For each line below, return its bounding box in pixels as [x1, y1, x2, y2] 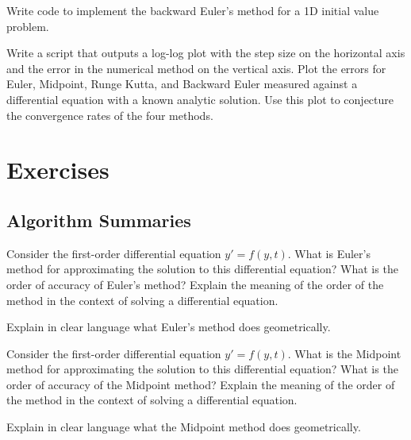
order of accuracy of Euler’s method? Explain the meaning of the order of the [6, 276, 384, 292]
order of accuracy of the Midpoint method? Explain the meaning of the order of [6, 376, 395, 392]
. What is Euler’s [287, 245, 371, 261]
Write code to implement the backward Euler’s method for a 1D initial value [6, 2, 379, 18]
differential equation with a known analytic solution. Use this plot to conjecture [6, 91, 394, 107]
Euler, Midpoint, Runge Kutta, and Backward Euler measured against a [6, 75, 358, 92]
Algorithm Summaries [6, 207, 191, 232]
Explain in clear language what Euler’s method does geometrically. [6, 318, 331, 335]
